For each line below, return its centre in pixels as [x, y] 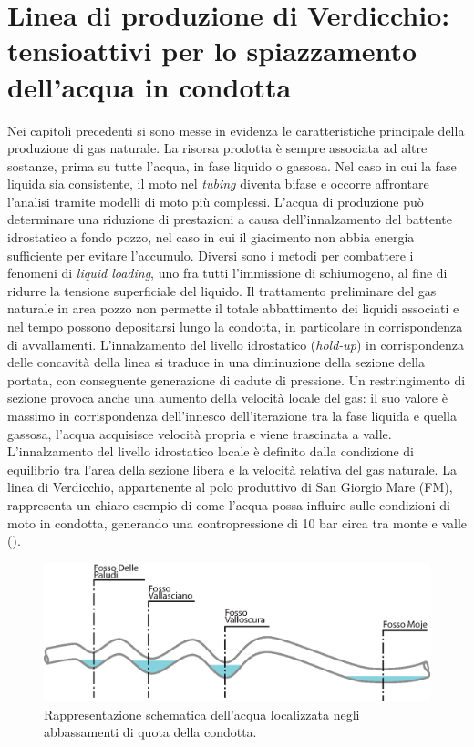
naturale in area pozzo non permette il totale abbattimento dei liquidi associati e [233, 308]
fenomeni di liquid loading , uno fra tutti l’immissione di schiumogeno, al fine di [227, 273]
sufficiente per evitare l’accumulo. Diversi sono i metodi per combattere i [211, 255]
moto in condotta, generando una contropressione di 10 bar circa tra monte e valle [237, 522]
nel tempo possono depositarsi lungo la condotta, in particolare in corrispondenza [235, 327]
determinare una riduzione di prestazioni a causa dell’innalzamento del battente [230, 219]
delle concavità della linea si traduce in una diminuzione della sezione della [216, 362]
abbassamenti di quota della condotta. [150, 732]
